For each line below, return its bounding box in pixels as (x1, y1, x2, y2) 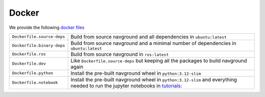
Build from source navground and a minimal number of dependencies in (70, 40, 237, 47)
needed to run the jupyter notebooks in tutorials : (70, 82, 183, 89)
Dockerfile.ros (12, 51, 46, 57)
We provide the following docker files (9, 24, 84, 30)
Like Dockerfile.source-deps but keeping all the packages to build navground (70, 57, 247, 64)
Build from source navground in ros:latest (70, 50, 169, 57)
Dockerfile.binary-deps (12, 43, 65, 48)
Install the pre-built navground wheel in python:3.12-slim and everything (70, 76, 238, 83)
